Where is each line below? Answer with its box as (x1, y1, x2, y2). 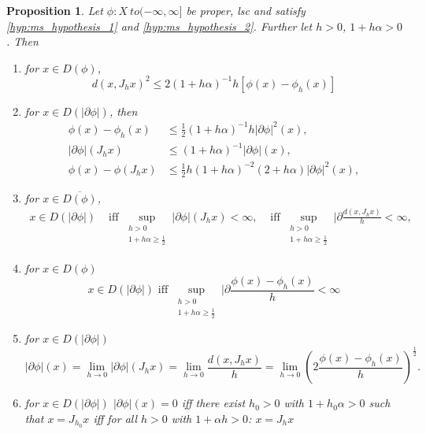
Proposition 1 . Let (6, 2, 103, 18)
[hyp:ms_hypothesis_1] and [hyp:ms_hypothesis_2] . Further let (6, 17, 313, 34)
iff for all (93, 410, 138, 426)
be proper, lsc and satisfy (186, 2, 306, 18)
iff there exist (181, 395, 246, 411)
